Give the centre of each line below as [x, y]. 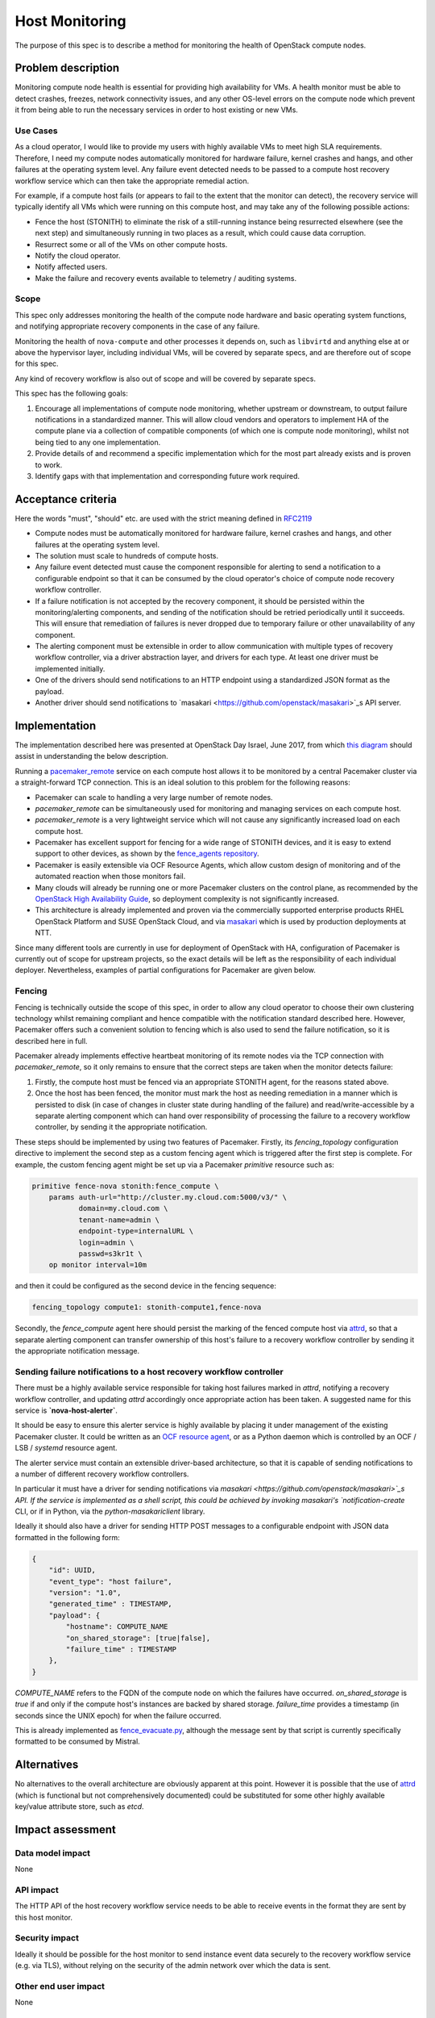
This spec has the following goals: [72, 394]
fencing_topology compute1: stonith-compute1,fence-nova [147, 1307]
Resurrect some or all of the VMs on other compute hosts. [131, 244]
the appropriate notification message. [77, 1351]
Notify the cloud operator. [78, 255]
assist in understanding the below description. [91, 756]
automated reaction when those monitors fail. [110, 877]
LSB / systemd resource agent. [66, 1448]
